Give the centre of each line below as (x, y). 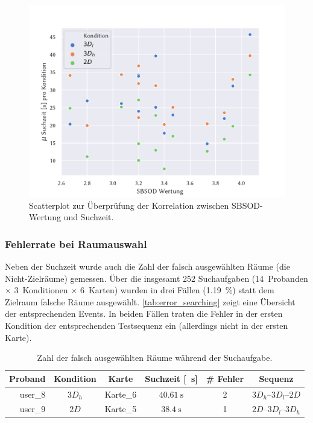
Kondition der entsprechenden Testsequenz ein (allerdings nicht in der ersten (147, 325)
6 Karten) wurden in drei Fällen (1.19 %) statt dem (177, 290)
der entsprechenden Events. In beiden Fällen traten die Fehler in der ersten (144, 313)
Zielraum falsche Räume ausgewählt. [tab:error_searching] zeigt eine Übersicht (150, 301)
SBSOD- (247, 205)
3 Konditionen (41, 290)
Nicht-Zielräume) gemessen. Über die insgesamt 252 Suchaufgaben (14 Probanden (156, 278)
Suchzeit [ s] (171, 378)
